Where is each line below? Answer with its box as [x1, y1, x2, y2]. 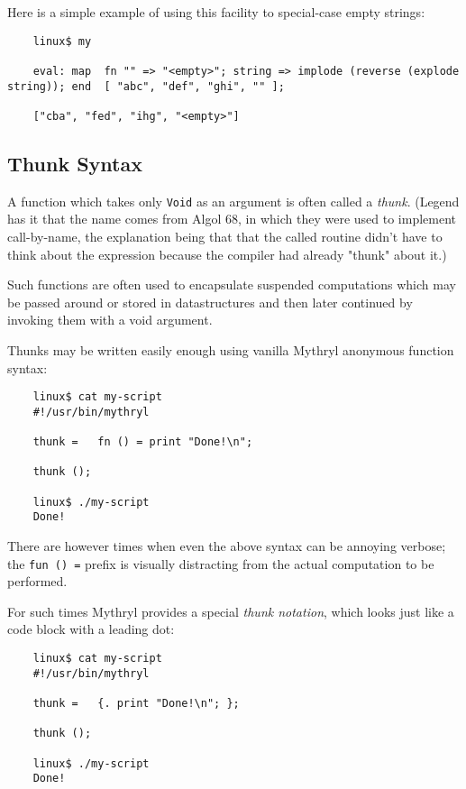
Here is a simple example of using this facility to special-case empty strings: [7, 3, 425, 21]
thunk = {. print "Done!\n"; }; [32, 697, 240, 711]
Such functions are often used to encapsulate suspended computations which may [7, 275, 456, 294]
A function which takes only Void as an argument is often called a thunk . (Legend [7, 191, 460, 210]
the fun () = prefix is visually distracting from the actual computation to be [7, 554, 434, 573]
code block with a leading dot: [7, 619, 175, 638]
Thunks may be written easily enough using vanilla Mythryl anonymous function [7, 340, 454, 359]
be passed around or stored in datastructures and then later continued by [7, 292, 413, 311]
